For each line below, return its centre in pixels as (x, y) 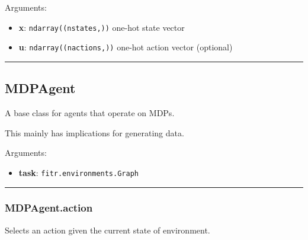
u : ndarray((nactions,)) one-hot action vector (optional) (126, 47)
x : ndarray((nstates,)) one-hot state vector (102, 27)
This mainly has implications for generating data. (94, 132)
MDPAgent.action (49, 208)
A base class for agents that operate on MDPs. (90, 113)
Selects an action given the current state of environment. (108, 230)
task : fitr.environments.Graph (78, 172)
